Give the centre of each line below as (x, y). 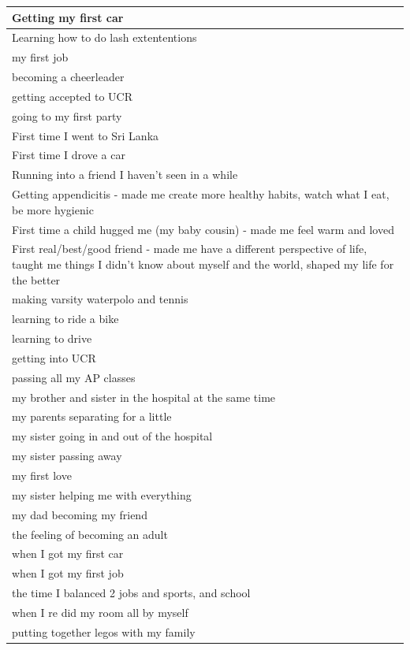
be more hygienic (53, 209)
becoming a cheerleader (68, 77)
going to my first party (67, 115)
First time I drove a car (69, 155)
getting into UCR (54, 357)
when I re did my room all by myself (100, 612)
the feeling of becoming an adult (90, 534)
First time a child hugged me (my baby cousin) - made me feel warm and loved (203, 229)
